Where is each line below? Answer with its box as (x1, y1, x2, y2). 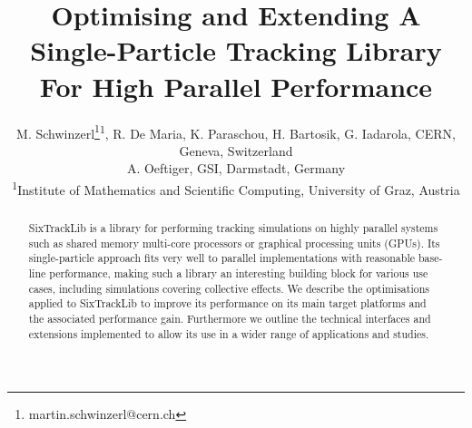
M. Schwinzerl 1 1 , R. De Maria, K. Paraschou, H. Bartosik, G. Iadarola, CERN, (16, 121, 456, 142)
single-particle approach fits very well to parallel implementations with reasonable (28, 250, 415, 266)
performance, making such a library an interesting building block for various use (49, 265, 428, 280)
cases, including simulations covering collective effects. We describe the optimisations (28, 280, 429, 296)
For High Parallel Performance (39, 67, 433, 104)
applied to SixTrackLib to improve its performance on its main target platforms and (28, 296, 427, 311)
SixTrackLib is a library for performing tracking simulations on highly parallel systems (28, 219, 438, 235)
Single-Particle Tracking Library (30, 32, 442, 69)
